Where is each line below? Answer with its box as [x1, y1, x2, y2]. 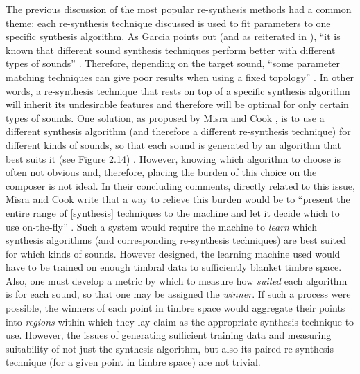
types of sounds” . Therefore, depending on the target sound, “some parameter [6, 56, 341, 71]
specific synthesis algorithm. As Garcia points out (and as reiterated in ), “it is [6, 29, 341, 44]
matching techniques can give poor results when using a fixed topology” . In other [6, 69, 354, 84]
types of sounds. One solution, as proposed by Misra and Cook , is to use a [6, 110, 325, 125]
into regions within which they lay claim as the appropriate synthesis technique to [6, 314, 354, 328]
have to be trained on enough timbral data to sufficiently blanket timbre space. [6, 260, 342, 274]
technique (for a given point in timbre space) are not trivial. [6, 355, 261, 369]
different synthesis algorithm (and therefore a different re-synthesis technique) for [6, 124, 351, 139]
